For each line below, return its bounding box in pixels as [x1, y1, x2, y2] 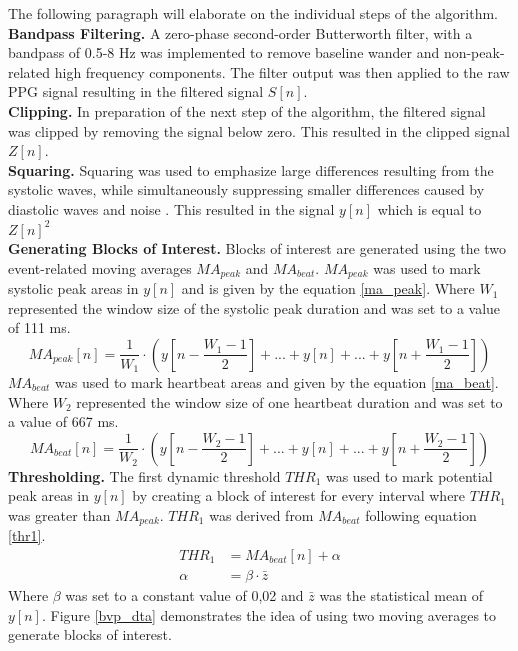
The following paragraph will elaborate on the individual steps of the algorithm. [8, 3, 498, 23]
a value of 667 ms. [8, 411, 119, 432]
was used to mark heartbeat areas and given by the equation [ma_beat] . [55, 371, 499, 392]
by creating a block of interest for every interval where [132, 485, 466, 506]
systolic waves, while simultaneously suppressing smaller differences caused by [8, 179, 485, 200]
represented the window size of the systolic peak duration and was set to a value [8, 297, 501, 318]
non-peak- [443, 42, 505, 63]
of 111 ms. [8, 317, 71, 338]
